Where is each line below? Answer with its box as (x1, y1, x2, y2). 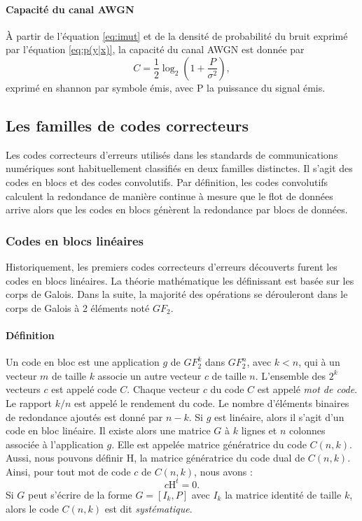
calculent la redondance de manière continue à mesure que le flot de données (6, 188, 333, 203)
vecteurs (6, 382, 41, 397)
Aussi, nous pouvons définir (6, 450, 123, 465)
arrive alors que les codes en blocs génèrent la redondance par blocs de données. (6, 202, 348, 217)
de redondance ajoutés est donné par (6, 409, 163, 424)
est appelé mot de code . (257, 382, 358, 397)
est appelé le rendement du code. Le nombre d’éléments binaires (74, 395, 349, 410)
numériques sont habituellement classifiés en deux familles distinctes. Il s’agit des (6, 161, 353, 176)
